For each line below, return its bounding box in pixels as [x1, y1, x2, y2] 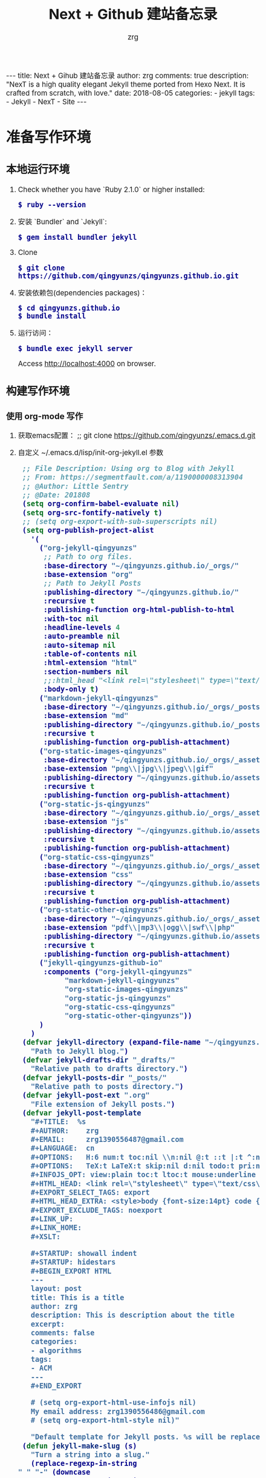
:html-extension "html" [43, 658, 137, 667]
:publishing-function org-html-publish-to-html [43, 605, 235, 615]
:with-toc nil [43, 614, 99, 623]
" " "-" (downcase [18, 1468, 91, 1477]
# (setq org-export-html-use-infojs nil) [30, 1398, 196, 1407]
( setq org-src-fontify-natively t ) [22, 508, 163, 517]
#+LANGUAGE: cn [30, 1144, 95, 1153]
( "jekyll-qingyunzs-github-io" [39, 958, 163, 968]
